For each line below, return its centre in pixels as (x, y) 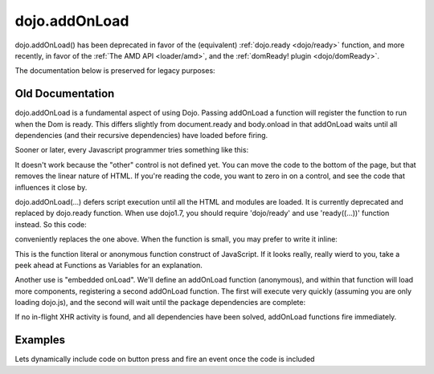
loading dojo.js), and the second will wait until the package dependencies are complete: (160, 303)
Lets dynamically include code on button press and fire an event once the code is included (165, 359)
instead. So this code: (51, 224)
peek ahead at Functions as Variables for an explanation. (108, 265)
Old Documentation (65, 93)
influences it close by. (51, 187)
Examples (40, 340)
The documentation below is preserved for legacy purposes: (115, 71)
